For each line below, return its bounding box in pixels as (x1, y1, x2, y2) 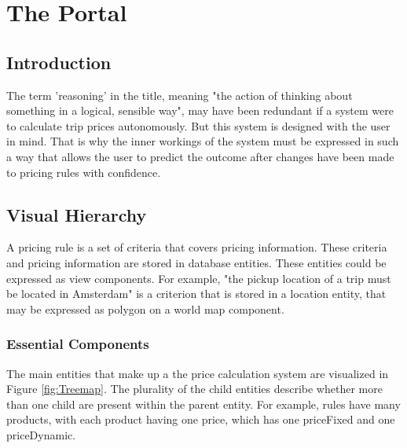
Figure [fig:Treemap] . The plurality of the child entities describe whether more (6, 380, 383, 397)
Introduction (6, 50, 112, 74)
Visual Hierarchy (6, 202, 147, 226)
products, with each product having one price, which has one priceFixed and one (6, 411, 395, 428)
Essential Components (6, 334, 149, 354)
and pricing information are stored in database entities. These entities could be (6, 254, 387, 270)
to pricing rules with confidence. (6, 163, 161, 180)
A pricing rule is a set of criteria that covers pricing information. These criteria (6, 239, 387, 255)
